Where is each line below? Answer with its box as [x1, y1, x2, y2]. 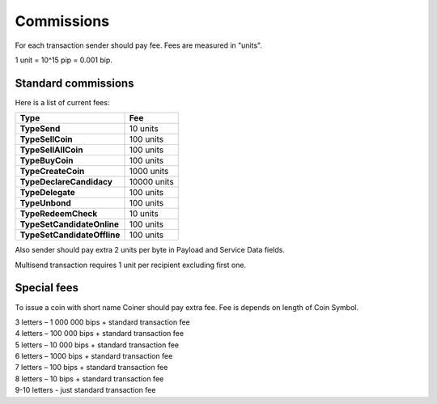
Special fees [15, 281, 79, 295]
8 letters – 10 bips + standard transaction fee [15, 373, 164, 384]
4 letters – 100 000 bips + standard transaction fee [15, 329, 185, 338]
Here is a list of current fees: [15, 97, 110, 107]
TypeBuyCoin [19, 155, 74, 166]
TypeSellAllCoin [19, 144, 83, 155]
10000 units [129, 176, 174, 188]
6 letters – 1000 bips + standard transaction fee [15, 351, 173, 361]
